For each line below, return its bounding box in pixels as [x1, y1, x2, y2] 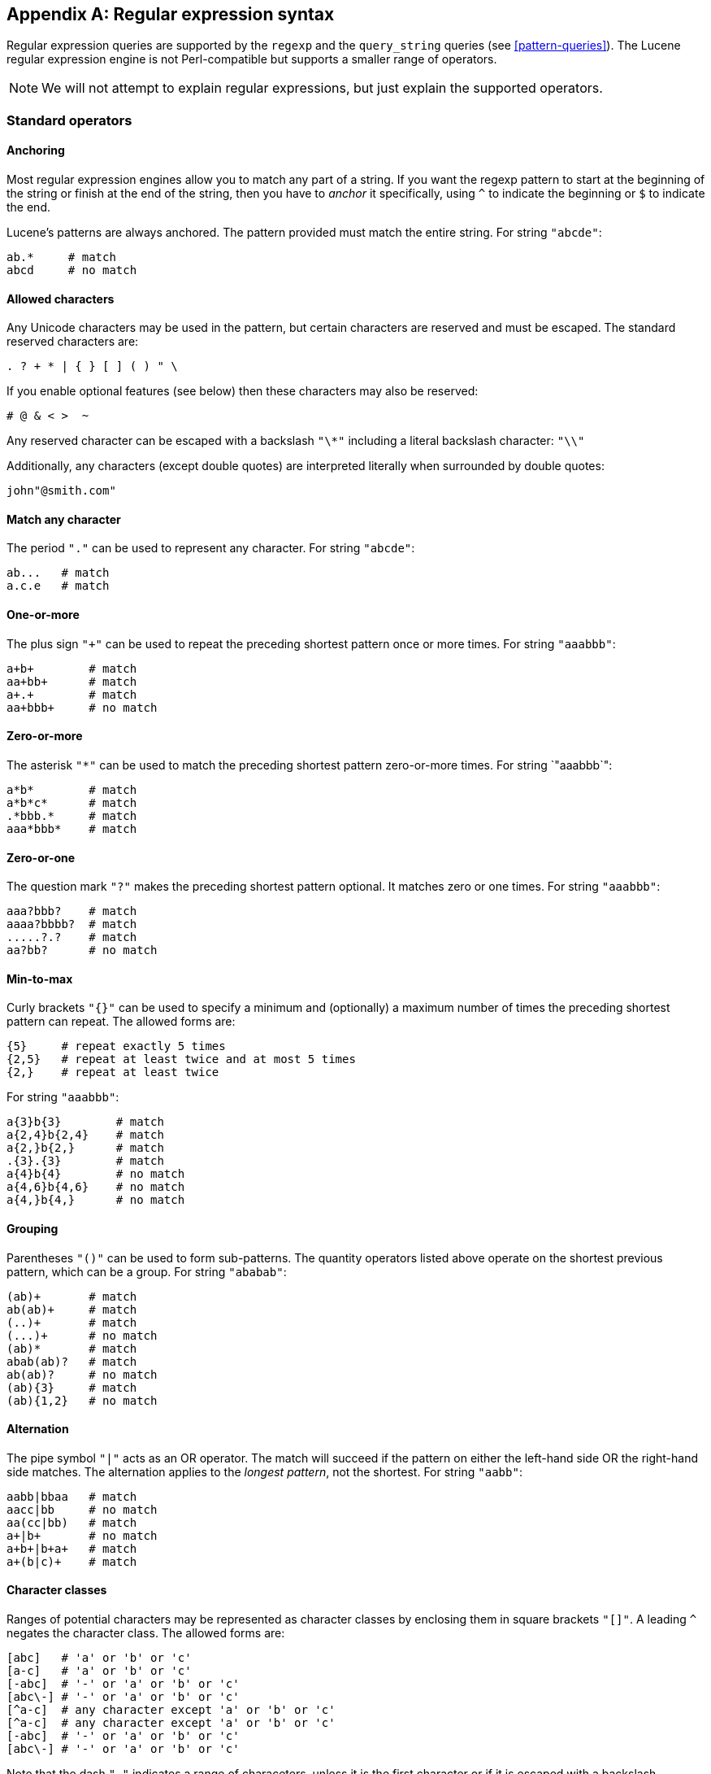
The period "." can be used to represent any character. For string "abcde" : [7, 541, 415, 556]
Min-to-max [7, 971, 73, 986]
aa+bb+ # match [7, 674, 137, 688]
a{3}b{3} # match [7, 1115, 164, 1129]
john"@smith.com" [7, 484, 116, 498]
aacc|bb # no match [7, 1502, 158, 1516]
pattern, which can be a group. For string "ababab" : [7, 1264, 287, 1279]
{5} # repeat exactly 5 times [7, 1040, 226, 1053]
